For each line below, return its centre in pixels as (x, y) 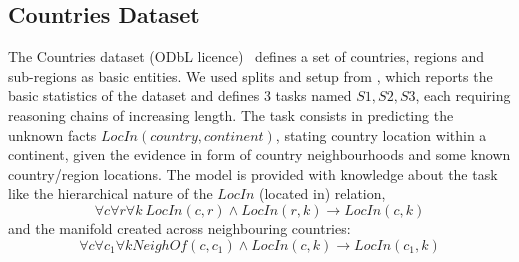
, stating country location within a (381, 134)
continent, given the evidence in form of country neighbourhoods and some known (259, 154)
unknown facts (52, 134)
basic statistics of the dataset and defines (134, 95)
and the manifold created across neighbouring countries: (179, 227)
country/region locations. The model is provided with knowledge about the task (253, 173)
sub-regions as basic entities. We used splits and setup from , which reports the (250, 75)
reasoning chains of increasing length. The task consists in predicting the (231, 114)
